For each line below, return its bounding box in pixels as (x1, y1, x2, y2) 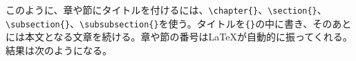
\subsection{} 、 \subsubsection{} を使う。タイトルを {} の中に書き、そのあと (6, 16, 352, 30)
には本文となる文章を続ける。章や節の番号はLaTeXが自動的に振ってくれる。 (6, 29, 353, 44)
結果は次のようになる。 (6, 42, 112, 57)
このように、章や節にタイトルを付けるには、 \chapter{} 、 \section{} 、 (6, 3, 327, 16)
